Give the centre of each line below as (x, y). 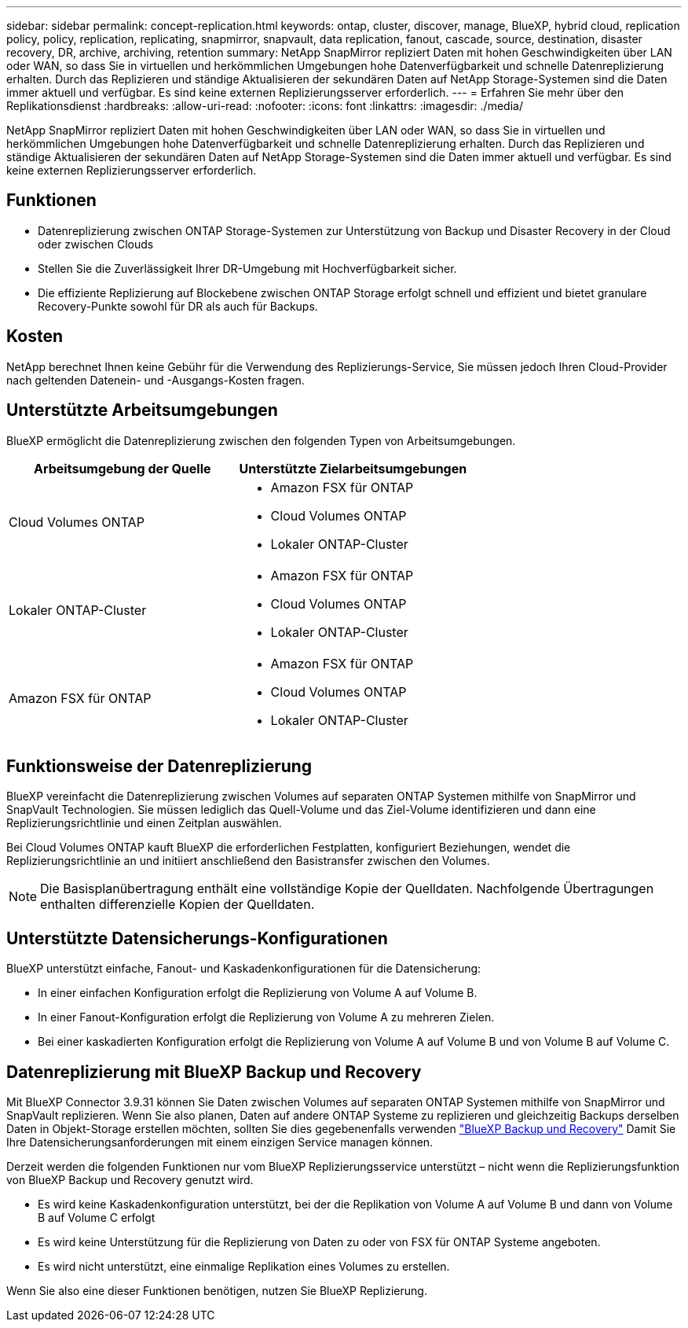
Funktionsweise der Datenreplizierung (159, 766)
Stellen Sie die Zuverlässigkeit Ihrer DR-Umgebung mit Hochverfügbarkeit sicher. (247, 268)
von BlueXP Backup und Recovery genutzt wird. (130, 1180)
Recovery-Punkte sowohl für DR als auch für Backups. (178, 306)
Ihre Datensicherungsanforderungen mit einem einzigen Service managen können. (220, 1142)
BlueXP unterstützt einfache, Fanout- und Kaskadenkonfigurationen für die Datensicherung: (244, 969)
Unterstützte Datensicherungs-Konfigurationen (197, 938)
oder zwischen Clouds (96, 244)
